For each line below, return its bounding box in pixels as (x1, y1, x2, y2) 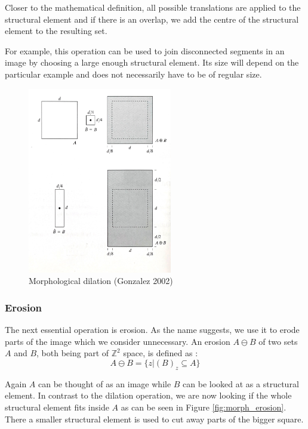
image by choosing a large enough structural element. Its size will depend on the (5, 56, 299, 69)
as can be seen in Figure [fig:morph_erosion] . (121, 400, 287, 413)
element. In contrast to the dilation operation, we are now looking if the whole (5, 389, 292, 402)
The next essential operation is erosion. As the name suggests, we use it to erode (5, 323, 300, 336)
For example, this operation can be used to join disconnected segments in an (5, 44, 285, 57)
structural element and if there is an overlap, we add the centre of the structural (5, 13, 299, 25)
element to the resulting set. (5, 24, 107, 37)
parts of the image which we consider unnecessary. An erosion (5, 335, 230, 347)
